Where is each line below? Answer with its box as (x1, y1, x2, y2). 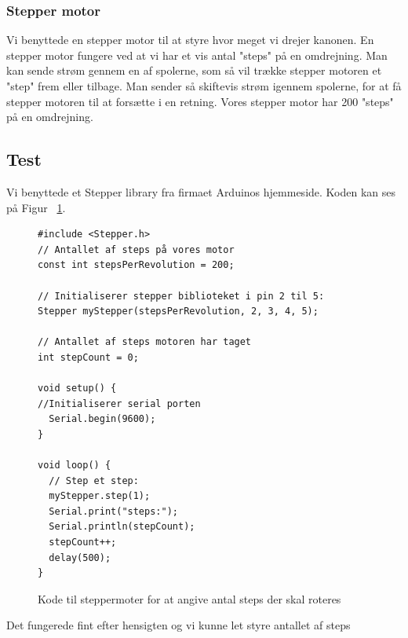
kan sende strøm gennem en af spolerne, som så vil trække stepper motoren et (6, 62, 382, 79)
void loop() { (38, 460, 111, 471)
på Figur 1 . (6, 199, 66, 215)
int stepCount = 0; (38, 351, 139, 363)
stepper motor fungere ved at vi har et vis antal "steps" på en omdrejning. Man (6, 46, 388, 63)
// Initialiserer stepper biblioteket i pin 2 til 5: (38, 290, 325, 302)
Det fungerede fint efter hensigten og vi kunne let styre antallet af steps (6, 617, 351, 633)
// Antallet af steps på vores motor (38, 244, 235, 255)
